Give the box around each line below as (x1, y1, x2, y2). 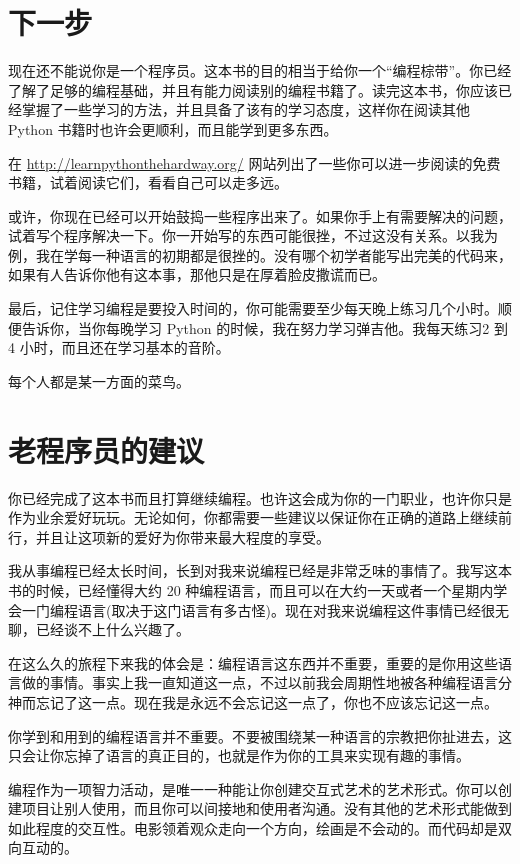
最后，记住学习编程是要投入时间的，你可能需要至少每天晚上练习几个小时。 (8, 298, 498, 319)
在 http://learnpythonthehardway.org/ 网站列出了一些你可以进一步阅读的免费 (8, 152, 501, 173)
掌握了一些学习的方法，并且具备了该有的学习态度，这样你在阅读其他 (21, 99, 470, 120)
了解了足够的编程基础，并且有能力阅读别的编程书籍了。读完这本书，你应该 (8, 79, 498, 100)
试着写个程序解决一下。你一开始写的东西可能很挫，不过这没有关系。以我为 (8, 225, 498, 246)
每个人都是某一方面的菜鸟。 (8, 370, 190, 391)
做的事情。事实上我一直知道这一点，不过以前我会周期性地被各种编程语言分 (21, 672, 512, 693)
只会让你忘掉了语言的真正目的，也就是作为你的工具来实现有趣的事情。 (8, 745, 470, 766)
